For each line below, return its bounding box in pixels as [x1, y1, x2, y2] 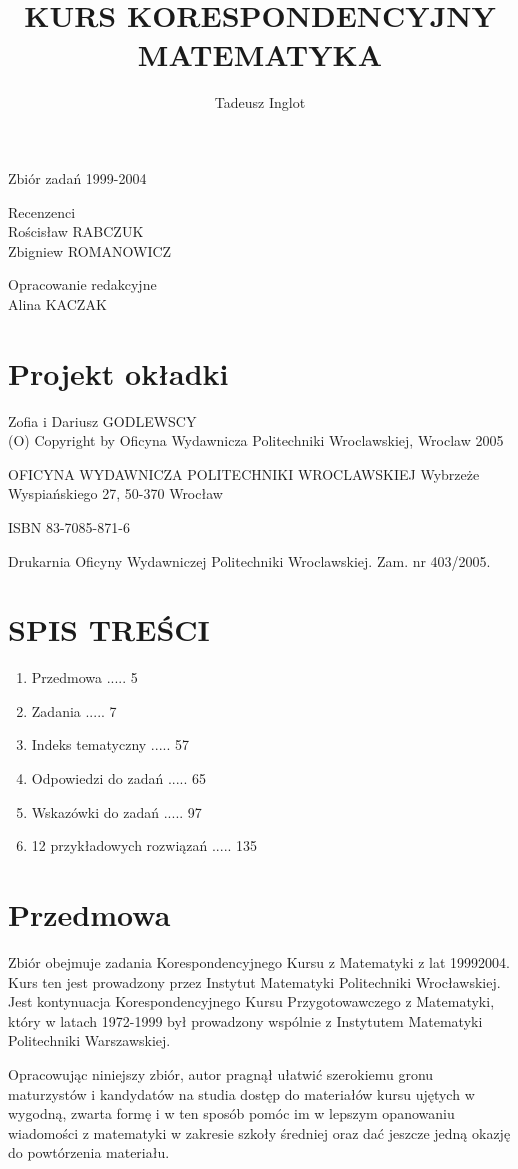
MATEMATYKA [137, 34, 383, 75]
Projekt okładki [8, 352, 229, 393]
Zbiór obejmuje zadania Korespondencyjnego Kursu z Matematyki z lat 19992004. [8, 951, 510, 972]
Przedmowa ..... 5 [31, 667, 138, 688]
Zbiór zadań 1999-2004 [8, 167, 147, 188]
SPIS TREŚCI [8, 609, 210, 650]
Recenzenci [8, 201, 76, 222]
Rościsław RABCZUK [8, 221, 144, 242]
